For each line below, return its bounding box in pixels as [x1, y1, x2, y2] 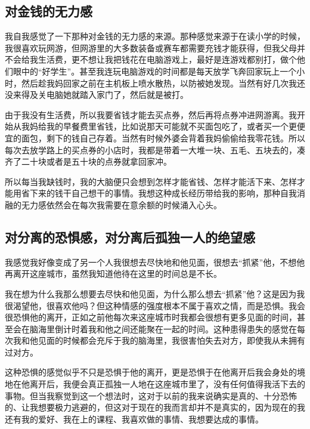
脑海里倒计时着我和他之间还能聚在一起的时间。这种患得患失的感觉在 [29, 322, 297, 335]
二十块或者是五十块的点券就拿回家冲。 [21, 155, 172, 168]
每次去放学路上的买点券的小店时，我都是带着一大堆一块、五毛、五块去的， [5, 143, 297, 156]
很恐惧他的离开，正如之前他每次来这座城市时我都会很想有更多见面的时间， [5, 311, 297, 323]
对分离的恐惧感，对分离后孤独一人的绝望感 [5, 227, 255, 246]
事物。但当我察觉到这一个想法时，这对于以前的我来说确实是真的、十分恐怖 [5, 389, 297, 402]
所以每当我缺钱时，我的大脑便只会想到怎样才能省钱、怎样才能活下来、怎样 [5, 175, 297, 187]
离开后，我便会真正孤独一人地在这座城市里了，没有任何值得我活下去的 [29, 378, 305, 390]
